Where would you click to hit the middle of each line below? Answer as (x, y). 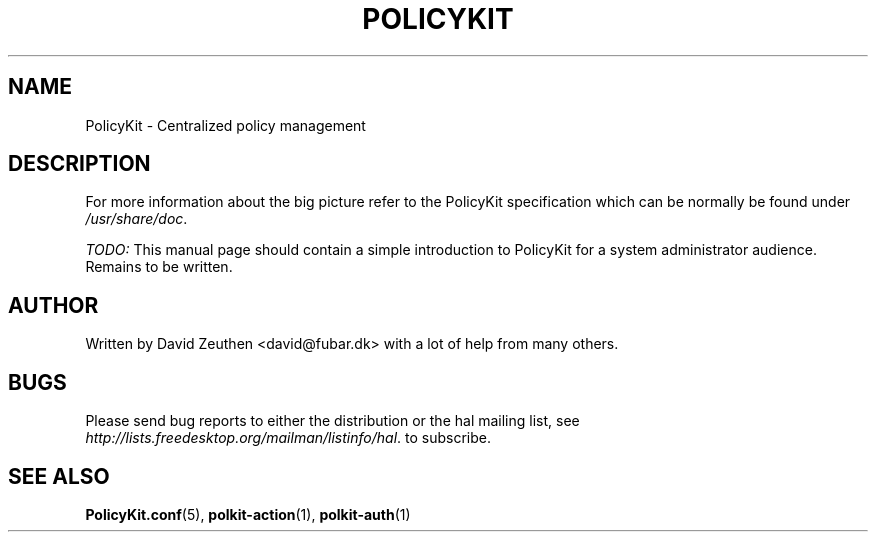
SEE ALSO (59, 476)
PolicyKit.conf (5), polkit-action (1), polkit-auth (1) (248, 514)
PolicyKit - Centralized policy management (225, 125)
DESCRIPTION (79, 164)
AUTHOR (53, 305)
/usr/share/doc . (136, 219)
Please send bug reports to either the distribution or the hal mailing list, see (332, 421)
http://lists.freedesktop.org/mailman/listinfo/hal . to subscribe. (288, 438)
